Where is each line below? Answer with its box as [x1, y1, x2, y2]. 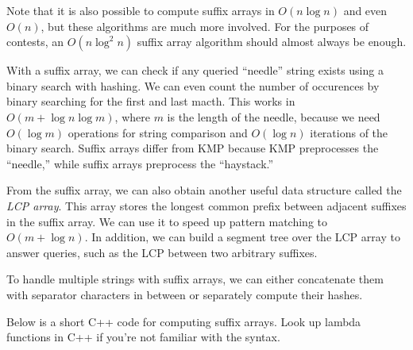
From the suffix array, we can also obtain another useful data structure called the [6, 182, 402, 198]
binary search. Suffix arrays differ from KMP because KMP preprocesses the [6, 140, 379, 156]
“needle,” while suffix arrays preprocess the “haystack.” [6, 155, 274, 171]
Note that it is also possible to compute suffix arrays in [6, 2, 275, 18]
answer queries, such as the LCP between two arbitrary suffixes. [6, 244, 318, 260]
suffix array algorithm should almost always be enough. [137, 33, 407, 50]
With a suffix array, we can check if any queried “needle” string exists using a [6, 62, 384, 79]
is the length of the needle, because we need [167, 108, 380, 125]
